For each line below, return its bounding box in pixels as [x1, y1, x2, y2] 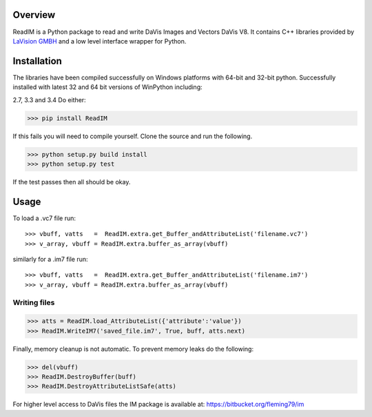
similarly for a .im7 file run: [12, 255, 89, 263]
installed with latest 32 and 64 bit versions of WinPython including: [12, 83, 203, 91]
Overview [12, 9, 56, 21]
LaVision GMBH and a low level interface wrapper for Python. [12, 37, 187, 45]
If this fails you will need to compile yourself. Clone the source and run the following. [12, 132, 253, 140]
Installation [12, 55, 62, 67]
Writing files [12, 298, 55, 307]
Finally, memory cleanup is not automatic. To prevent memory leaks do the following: [12, 345, 254, 353]
